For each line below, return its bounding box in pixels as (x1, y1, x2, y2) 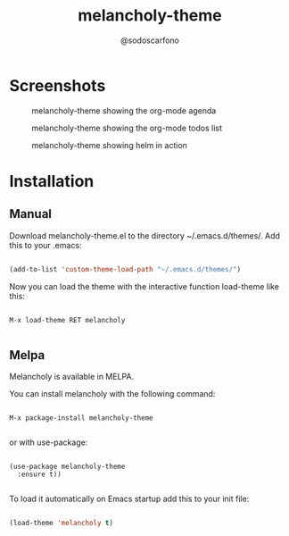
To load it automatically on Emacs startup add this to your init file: (9, 493, 250, 505)
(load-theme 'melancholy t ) (9, 519, 114, 528)
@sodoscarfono (120, 35, 180, 46)
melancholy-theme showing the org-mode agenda (31, 105, 217, 116)
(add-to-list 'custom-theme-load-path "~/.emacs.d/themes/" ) (9, 264, 242, 273)
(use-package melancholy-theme (9, 462, 126, 472)
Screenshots (9, 75, 106, 96)
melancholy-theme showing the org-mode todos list (31, 122, 223, 133)
